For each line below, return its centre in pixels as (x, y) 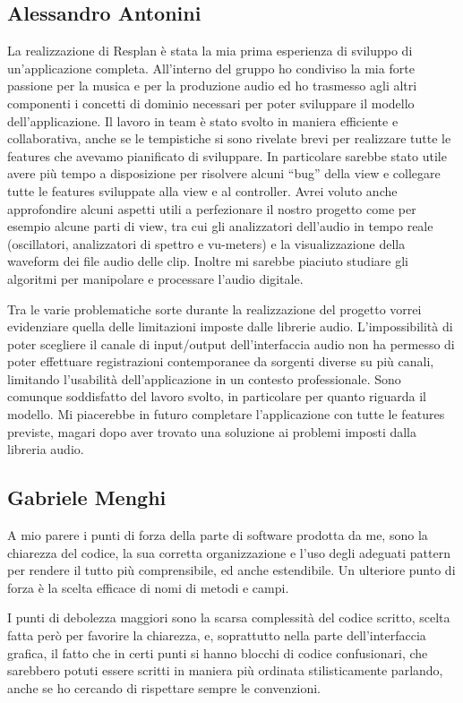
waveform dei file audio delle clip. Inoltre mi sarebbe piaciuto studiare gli (208, 261)
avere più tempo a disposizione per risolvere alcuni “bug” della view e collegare (224, 173)
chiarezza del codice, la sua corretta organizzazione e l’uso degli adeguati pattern (229, 552)
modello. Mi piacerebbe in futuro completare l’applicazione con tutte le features (226, 414)
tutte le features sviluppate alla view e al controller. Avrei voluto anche (202, 190)
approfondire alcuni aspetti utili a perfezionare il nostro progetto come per (212, 208)
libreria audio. (46, 449)
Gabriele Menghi (87, 497)
